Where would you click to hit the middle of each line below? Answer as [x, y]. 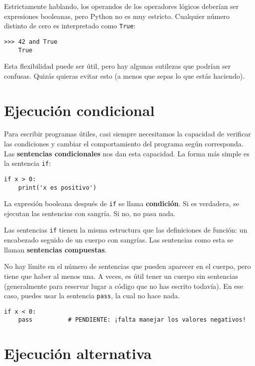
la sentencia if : [28, 163]
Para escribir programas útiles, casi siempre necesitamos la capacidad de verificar [127, 134]
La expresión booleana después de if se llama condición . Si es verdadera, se [122, 203]
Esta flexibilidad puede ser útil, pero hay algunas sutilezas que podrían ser [118, 66]
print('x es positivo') [57, 187]
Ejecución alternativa [78, 353]
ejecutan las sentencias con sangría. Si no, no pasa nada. [90, 213]
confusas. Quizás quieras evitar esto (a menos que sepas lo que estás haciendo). [125, 75]
